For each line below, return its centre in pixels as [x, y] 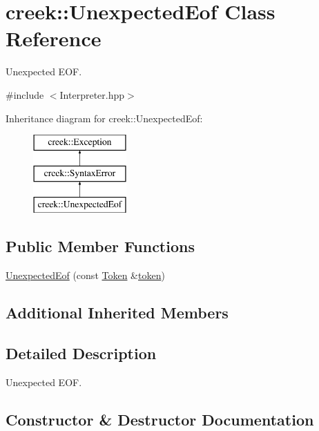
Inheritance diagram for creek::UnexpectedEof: [104, 118]
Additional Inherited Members [117, 313]
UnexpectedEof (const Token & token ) [85, 275]
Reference [54, 38]
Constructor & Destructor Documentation [160, 419]
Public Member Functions [100, 246]
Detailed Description [81, 353]
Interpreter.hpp [92, 94]
